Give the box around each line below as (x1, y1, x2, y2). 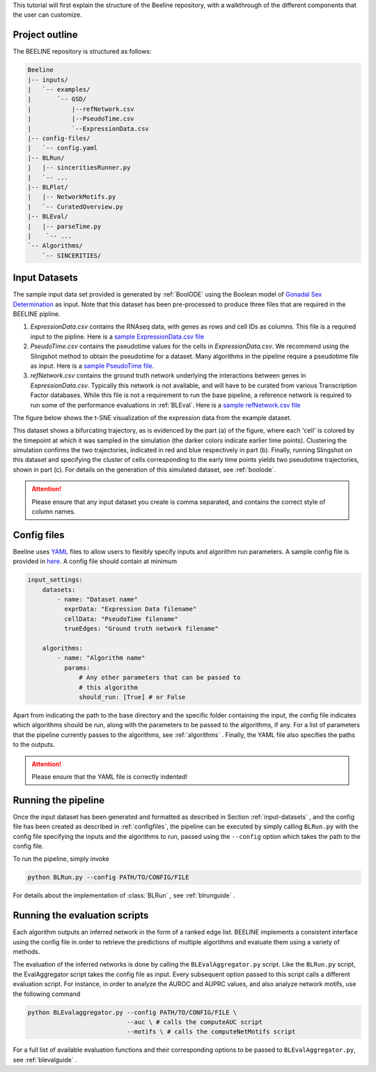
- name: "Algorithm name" (56, 654, 146, 662)
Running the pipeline (13, 794, 104, 806)
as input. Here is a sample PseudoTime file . (30, 362, 155, 370)
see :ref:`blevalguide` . (13, 1055, 77, 1064)
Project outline (13, 29, 78, 41)
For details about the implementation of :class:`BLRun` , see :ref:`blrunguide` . (13, 891, 235, 900)
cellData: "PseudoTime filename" (63, 615, 179, 623)
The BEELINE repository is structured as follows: (13, 47, 152, 56)
